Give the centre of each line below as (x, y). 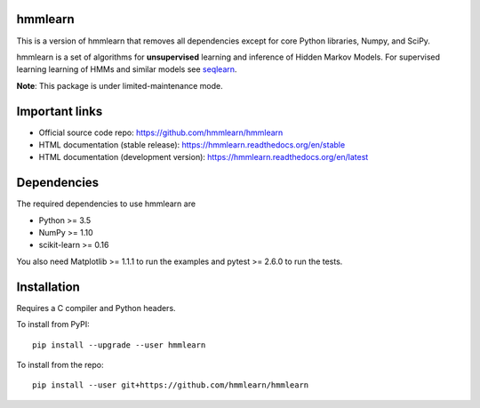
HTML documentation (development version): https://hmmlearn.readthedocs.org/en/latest (204, 157)
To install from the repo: (60, 364)
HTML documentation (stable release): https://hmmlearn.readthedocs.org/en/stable (192, 144)
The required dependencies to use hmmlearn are (106, 204)
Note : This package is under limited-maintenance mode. (120, 85)
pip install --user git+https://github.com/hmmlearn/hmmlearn (171, 385)
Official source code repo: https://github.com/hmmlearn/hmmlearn (161, 132)
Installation (48, 287)
